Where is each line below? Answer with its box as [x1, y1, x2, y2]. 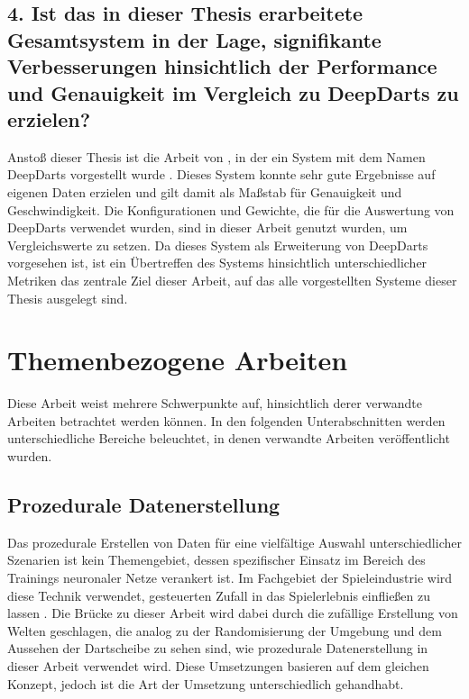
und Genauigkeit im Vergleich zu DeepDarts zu [7, 78, 459, 106]
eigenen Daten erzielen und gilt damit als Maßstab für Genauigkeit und [7, 182, 402, 201]
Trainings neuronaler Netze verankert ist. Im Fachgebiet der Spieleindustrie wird [7, 568, 453, 586]
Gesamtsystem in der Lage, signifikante [7, 25, 382, 53]
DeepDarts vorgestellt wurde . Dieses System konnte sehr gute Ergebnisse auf [7, 165, 436, 184]
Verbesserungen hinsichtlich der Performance [7, 52, 437, 80]
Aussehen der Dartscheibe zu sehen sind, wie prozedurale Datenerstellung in [7, 639, 428, 658]
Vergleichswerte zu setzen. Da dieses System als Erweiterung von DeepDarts [7, 235, 428, 254]
